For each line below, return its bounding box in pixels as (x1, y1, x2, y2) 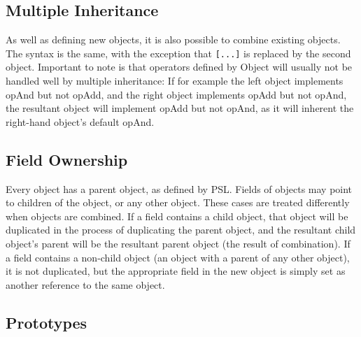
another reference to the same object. (6, 277, 165, 292)
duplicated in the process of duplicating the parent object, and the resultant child (6, 222, 356, 237)
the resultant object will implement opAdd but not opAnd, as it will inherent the (6, 101, 354, 115)
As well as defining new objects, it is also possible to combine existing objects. (6, 32, 341, 47)
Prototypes (6, 311, 87, 333)
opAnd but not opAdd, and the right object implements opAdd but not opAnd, (6, 87, 347, 101)
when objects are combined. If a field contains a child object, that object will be (6, 208, 348, 223)
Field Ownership (6, 148, 128, 170)
